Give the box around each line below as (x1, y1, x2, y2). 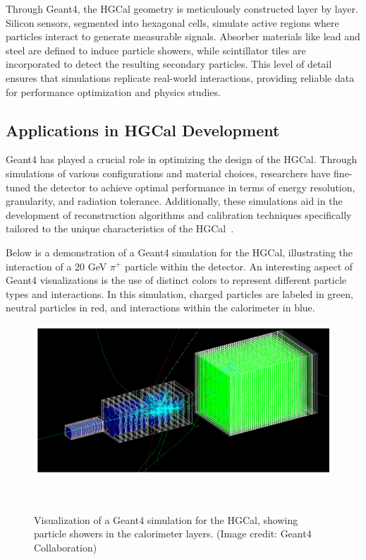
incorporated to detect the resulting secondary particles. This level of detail (6, 56, 332, 71)
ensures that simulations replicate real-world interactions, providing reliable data (6, 70, 355, 85)
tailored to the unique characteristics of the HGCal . (6, 221, 234, 236)
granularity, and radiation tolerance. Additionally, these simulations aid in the (6, 193, 343, 208)
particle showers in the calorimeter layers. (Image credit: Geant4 (34, 526, 312, 541)
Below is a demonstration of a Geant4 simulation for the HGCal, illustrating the (6, 244, 353, 259)
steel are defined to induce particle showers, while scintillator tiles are (6, 42, 306, 57)
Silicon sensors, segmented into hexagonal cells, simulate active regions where (6, 15, 339, 30)
